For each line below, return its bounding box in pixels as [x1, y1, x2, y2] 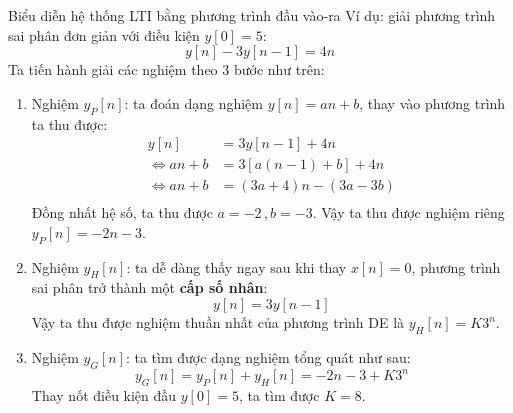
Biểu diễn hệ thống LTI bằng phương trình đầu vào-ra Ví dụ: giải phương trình [8, 5, 496, 25]
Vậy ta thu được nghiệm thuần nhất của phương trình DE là [31, 312, 405, 333]
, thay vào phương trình [359, 92, 506, 113]
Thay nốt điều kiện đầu [31, 384, 177, 405]
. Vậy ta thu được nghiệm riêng [312, 202, 505, 223]
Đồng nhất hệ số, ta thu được [31, 202, 213, 223]
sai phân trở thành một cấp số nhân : [31, 277, 268, 298]
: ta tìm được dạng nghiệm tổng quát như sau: [125, 346, 411, 367]
